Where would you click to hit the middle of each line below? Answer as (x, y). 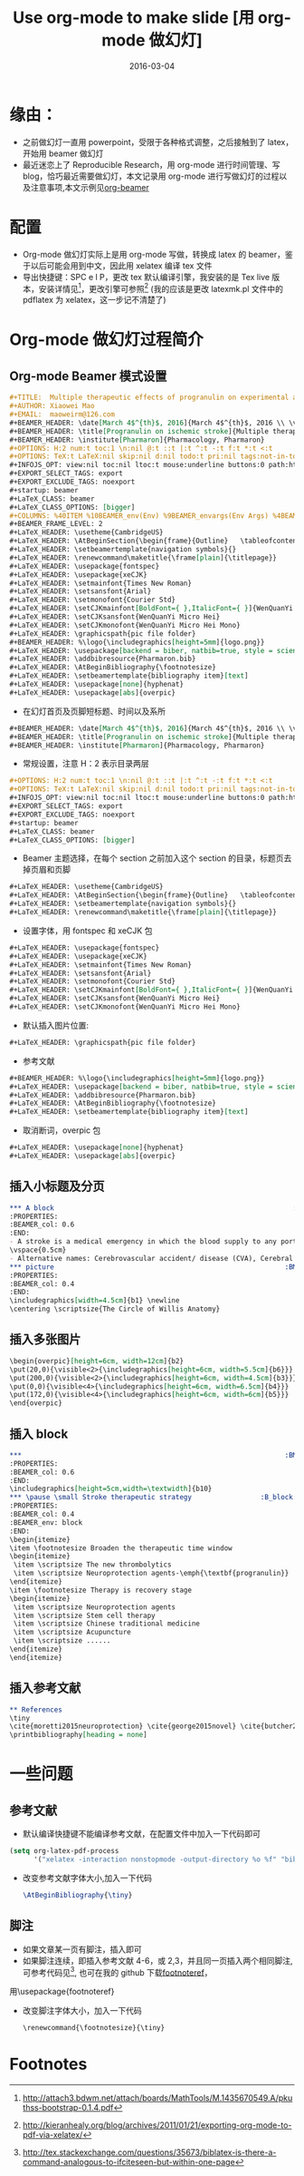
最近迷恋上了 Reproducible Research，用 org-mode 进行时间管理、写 (151, 164)
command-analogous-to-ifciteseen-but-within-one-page (128, 2162)
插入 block (39, 1434)
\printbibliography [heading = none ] (78, 1735)
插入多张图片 (45, 1339)
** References (36, 1710)
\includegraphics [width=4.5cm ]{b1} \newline (95, 1301)
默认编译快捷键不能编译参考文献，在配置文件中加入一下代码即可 (141, 1834)
